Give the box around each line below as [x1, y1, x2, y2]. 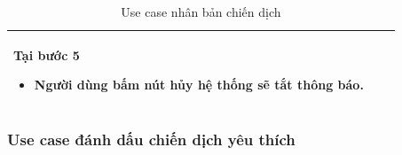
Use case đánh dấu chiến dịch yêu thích [7, 128, 296, 151]
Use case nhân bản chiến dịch [121, 3, 281, 20]
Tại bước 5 [13, 45, 80, 64]
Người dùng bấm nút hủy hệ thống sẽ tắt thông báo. [34, 75, 364, 94]
